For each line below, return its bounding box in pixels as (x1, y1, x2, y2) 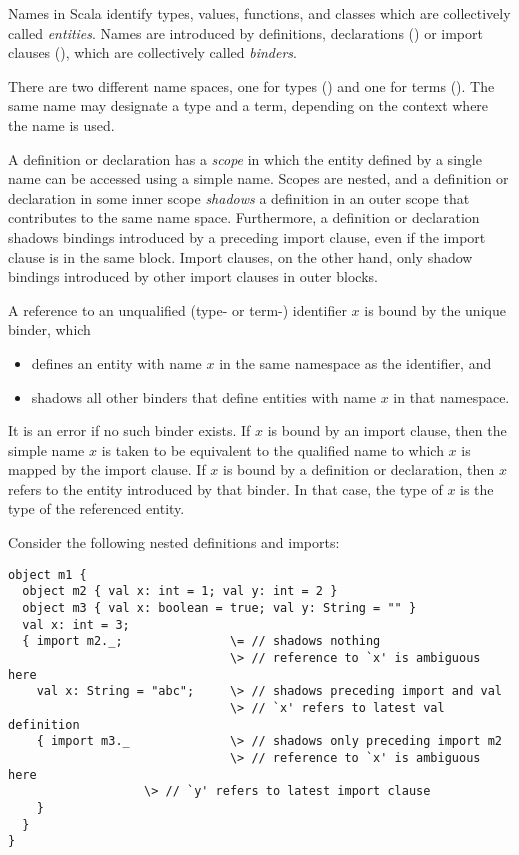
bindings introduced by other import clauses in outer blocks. (8, 266, 378, 287)
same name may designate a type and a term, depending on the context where (8, 95, 489, 116)
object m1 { (8, 567, 87, 582)
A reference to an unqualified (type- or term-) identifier (8, 299, 347, 320)
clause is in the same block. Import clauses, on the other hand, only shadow (8, 246, 473, 267)
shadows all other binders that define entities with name (31, 386, 376, 407)
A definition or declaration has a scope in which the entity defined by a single (8, 148, 482, 169)
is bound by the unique (364, 299, 506, 320)
